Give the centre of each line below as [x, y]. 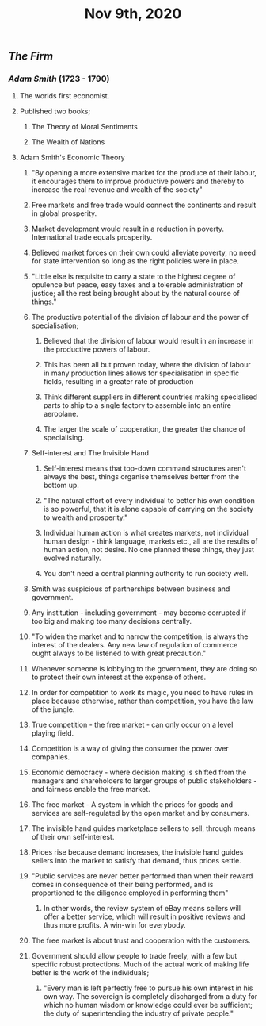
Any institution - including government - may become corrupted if [139, 613]
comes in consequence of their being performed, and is [122, 885]
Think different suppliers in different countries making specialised [150, 397]
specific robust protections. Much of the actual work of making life [140, 964]
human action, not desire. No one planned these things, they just [149, 550]
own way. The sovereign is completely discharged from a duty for [150, 997]
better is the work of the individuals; [90, 973]
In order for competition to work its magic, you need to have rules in [142, 693]
